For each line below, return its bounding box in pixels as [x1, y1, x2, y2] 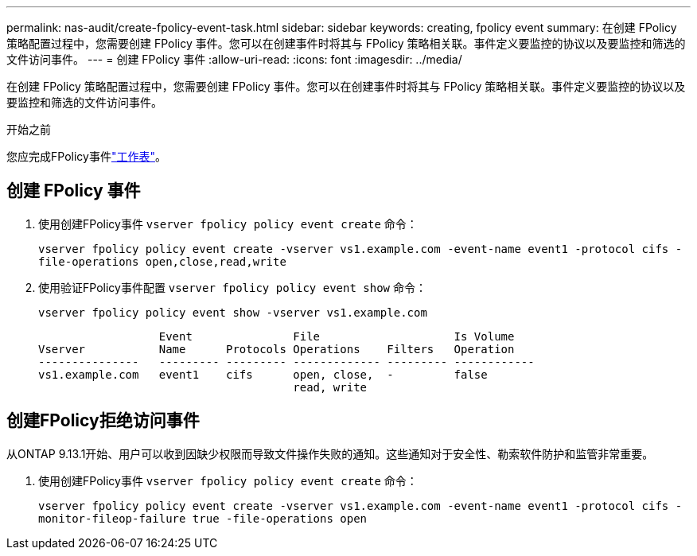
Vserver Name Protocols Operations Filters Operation [38, 342, 515, 356]
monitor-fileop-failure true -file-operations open [38, 511, 368, 525]
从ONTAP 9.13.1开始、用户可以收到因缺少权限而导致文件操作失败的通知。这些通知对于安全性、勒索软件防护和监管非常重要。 [6, 446, 654, 461]
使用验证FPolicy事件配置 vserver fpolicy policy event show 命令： [38, 280, 426, 294]
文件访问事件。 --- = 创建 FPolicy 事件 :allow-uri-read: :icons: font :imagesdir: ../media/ [6, 52, 462, 66]
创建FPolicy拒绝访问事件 [6, 410, 200, 431]
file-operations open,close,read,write [38, 255, 286, 268]
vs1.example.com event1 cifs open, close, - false [38, 367, 488, 381]
